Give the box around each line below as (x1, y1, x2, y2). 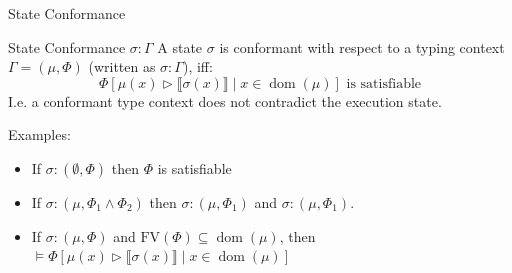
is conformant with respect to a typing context (219, 36, 505, 57)
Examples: (8, 124, 71, 145)
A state (157, 36, 203, 57)
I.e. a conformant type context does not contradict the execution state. (8, 90, 442, 111)
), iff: (182, 56, 213, 77)
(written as (88, 56, 156, 77)
